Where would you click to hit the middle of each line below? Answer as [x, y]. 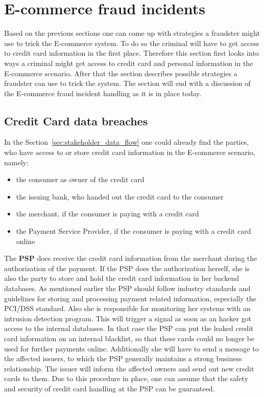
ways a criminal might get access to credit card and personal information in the [129, 63]
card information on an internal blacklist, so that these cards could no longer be [129, 338]
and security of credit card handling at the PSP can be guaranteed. [110, 388]
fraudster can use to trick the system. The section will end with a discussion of [127, 83]
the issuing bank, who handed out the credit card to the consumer [120, 196]
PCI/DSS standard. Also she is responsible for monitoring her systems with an [127, 308]
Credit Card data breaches [76, 120]
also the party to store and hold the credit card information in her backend [122, 278]
